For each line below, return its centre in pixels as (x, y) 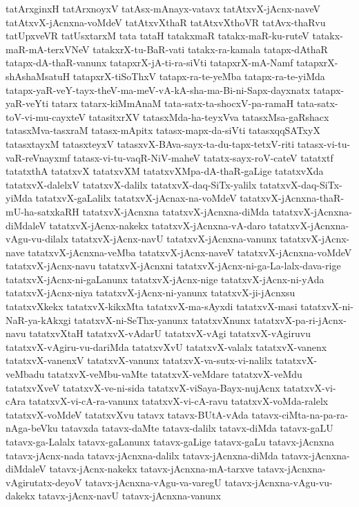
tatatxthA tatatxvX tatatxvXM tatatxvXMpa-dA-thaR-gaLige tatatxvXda (165, 171)
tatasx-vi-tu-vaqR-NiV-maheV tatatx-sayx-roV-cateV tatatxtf (203, 157)
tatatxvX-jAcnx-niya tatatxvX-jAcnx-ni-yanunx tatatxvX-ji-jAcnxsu (151, 293)
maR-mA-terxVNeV (48, 49)
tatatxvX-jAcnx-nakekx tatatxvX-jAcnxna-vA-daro (157, 225)
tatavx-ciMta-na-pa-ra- (300, 414)
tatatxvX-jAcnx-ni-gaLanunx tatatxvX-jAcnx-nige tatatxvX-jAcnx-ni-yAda (165, 279)
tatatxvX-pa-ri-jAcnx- (300, 319)
